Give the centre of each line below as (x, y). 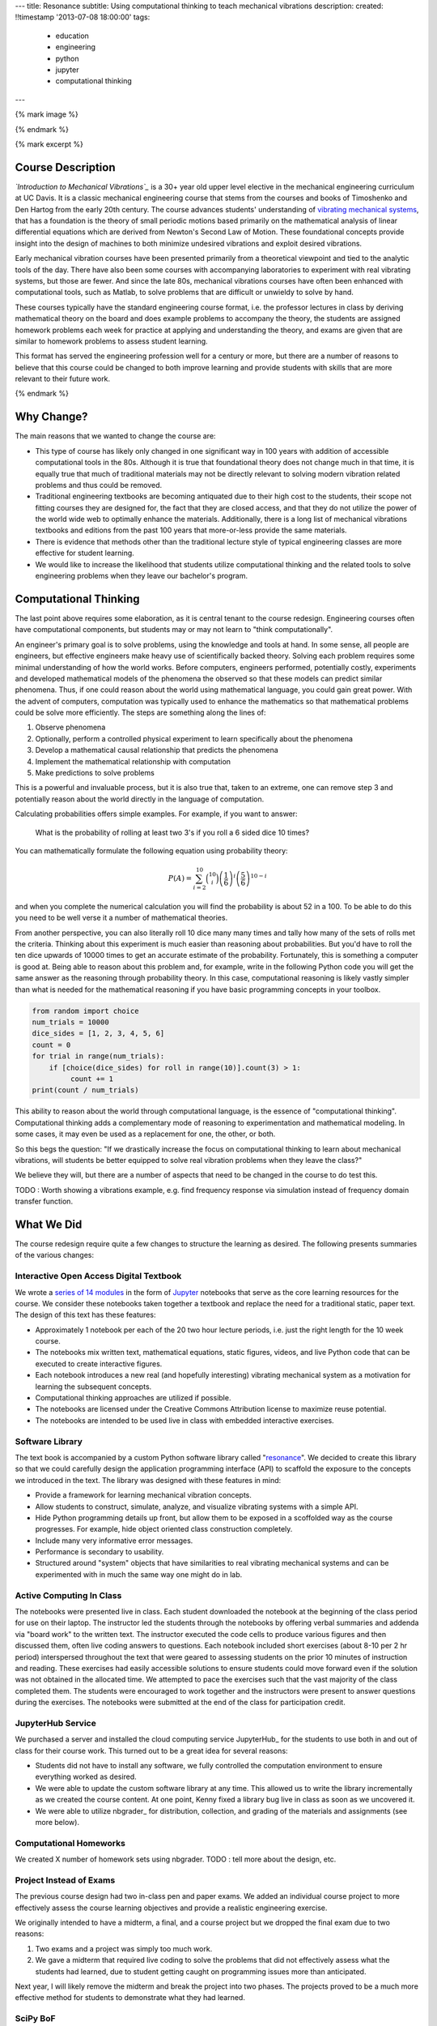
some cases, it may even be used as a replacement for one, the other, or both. (145, 1134)
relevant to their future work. (63, 379)
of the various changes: (55, 1255)
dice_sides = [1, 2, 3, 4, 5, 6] (98, 1034)
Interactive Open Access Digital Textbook (98, 1276)
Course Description (65, 167)
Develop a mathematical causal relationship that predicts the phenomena (157, 750)
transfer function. (44, 1201)
